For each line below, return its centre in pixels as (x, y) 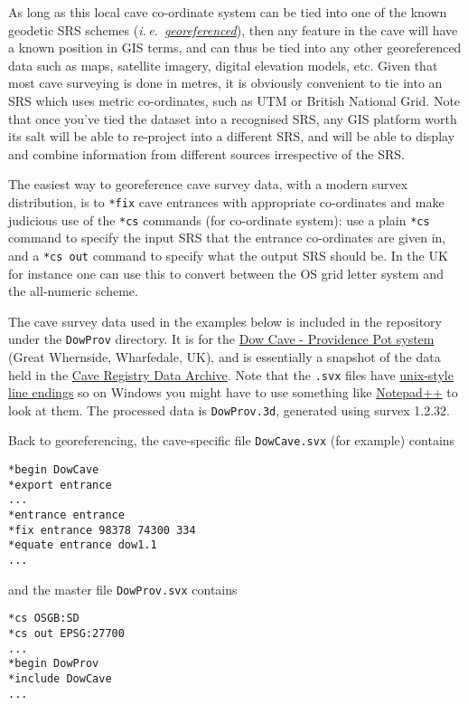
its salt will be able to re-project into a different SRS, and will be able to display (232, 136)
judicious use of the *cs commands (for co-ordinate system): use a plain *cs (219, 219)
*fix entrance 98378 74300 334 (102, 530)
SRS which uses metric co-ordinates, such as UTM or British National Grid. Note (234, 100)
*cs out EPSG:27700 (66, 634)
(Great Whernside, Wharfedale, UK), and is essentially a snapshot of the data (225, 356)
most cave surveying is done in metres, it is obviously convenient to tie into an (225, 83)
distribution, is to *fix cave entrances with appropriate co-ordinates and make (226, 201)
